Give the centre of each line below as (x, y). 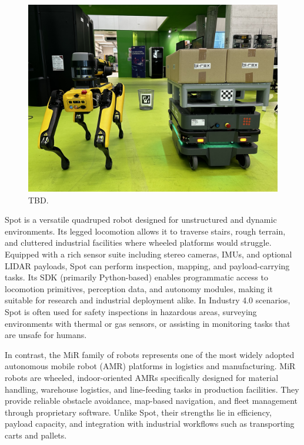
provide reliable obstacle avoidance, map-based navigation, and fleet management (151, 401)
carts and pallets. (36, 435)
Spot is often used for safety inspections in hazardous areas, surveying (131, 311)
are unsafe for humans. (46, 335)
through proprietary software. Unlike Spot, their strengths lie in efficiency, (138, 412)
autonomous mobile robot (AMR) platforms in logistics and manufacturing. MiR (150, 366)
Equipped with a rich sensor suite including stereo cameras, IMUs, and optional (148, 254)
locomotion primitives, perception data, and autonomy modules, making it (139, 288)
